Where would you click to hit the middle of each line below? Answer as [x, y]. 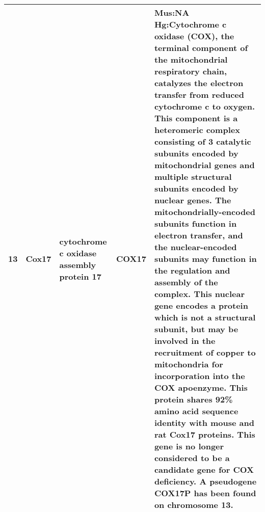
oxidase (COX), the [194, 36]
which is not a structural [205, 317]
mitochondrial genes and [204, 165]
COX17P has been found [205, 493]
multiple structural [193, 177]
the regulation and [192, 270]
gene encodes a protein [201, 305]
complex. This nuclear [200, 294]
